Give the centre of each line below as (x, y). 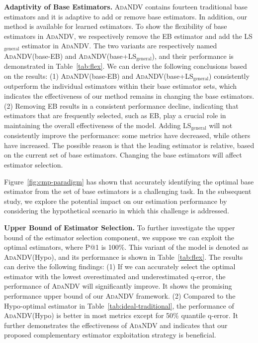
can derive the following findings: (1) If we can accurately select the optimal (120, 266)
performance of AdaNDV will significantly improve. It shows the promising (118, 286)
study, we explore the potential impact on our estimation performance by (116, 201)
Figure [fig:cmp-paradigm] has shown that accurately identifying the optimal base (129, 181)
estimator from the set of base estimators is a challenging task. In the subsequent (128, 191)
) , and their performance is (193, 56)
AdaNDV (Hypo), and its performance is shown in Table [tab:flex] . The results (124, 257)
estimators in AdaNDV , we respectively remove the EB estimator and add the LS (128, 36)
